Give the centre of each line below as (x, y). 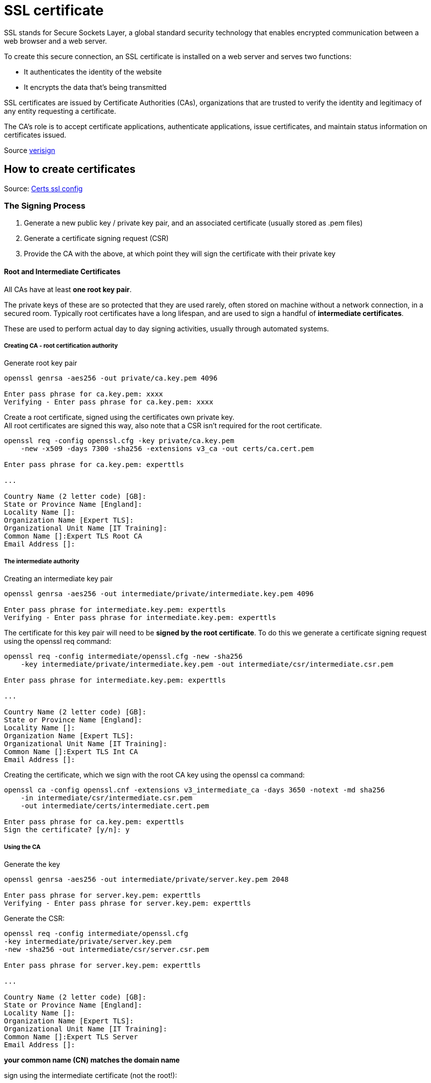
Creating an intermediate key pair (59, 579)
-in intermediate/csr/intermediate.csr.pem (107, 798)
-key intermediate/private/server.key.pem (88, 941)
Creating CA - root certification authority (61, 346)
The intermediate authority (42, 561)
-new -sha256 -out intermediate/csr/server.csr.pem (107, 949)
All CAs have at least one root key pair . (68, 289)
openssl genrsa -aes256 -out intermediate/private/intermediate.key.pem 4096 (159, 594)
